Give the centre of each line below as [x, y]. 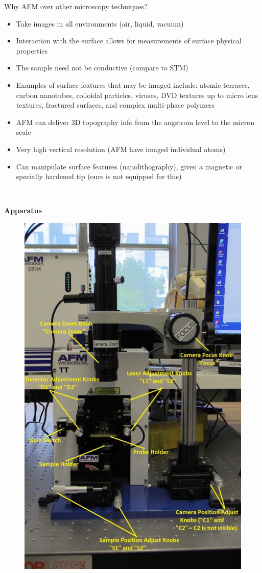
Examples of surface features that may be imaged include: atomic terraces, [133, 84]
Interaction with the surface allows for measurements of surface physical [129, 41]
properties [32, 50]
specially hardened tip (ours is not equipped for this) [99, 176]
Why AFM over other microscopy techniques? [76, 6]
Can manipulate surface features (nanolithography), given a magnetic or [129, 166]
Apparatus [23, 210]
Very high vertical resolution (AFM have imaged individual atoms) [121, 149]
